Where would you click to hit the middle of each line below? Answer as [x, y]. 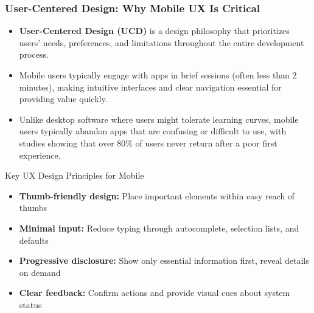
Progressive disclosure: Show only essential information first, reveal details [164, 260]
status [30, 304]
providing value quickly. [63, 99]
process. [34, 54]
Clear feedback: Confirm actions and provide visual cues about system [155, 293]
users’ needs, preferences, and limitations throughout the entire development [162, 42]
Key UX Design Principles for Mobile [75, 175]
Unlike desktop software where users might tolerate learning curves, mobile [159, 119]
